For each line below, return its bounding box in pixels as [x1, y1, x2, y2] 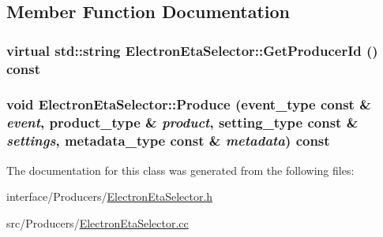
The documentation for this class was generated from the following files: [6, 161, 355, 178]
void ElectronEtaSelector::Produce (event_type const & [6, 94, 371, 114]
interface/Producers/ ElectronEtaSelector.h [6, 188, 213, 205]
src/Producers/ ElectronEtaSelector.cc [6, 214, 189, 231]
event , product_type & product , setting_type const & [6, 113, 359, 132]
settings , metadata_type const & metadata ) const [6, 131, 330, 150]
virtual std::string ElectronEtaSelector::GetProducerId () [6, 40, 378, 60]
